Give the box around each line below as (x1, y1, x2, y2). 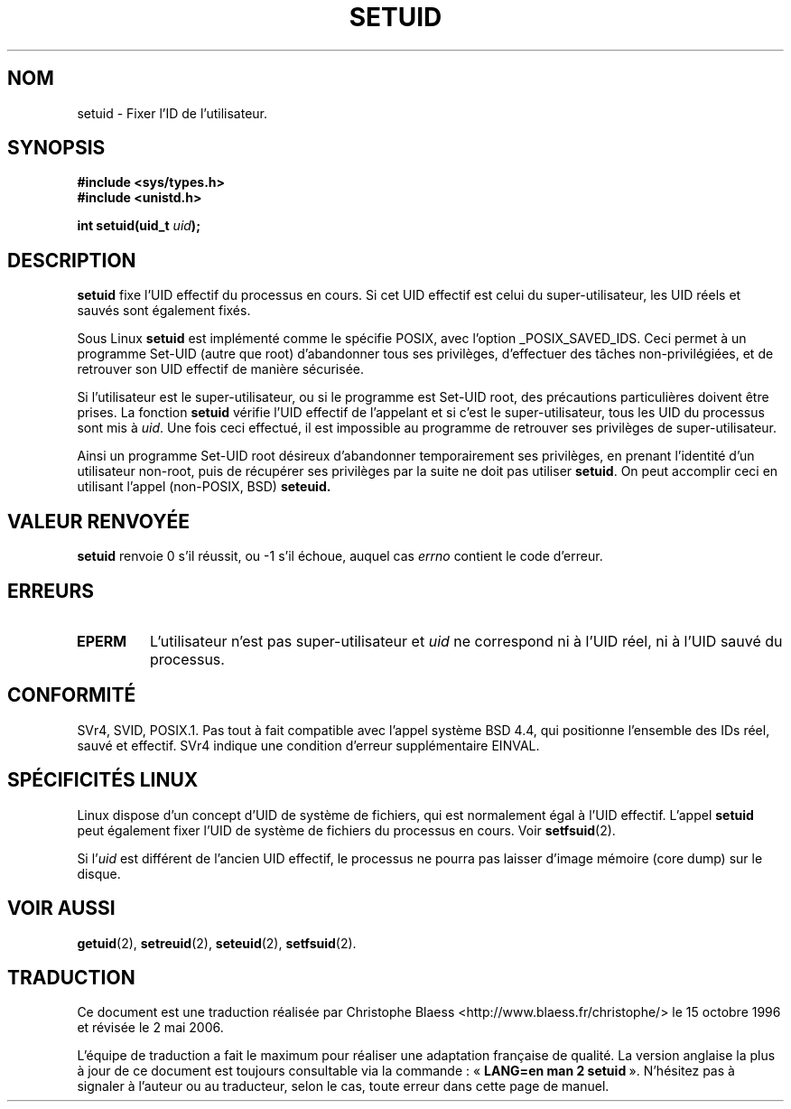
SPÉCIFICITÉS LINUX (7, 769, 199, 792)
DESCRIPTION (7, 248, 136, 272)
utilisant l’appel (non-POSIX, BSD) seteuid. (77, 479, 331, 495)
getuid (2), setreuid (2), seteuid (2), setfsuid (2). (77, 935, 357, 951)
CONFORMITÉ (7, 684, 136, 707)
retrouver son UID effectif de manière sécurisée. (77, 361, 365, 377)
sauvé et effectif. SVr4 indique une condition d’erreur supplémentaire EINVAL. (77, 737, 540, 753)
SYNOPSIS (7, 136, 106, 160)
